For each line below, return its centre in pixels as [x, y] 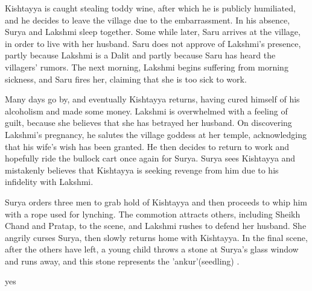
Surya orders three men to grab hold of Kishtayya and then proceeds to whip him [156, 202]
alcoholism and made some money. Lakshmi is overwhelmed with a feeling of [146, 111]
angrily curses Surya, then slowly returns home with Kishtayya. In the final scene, [156, 237]
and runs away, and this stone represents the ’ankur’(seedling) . [122, 261]
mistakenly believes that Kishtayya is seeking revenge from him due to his [142, 170]
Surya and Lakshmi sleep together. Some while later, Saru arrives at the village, [153, 32]
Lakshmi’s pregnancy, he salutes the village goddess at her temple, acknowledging [156, 134]
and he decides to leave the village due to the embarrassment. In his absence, [148, 20]
